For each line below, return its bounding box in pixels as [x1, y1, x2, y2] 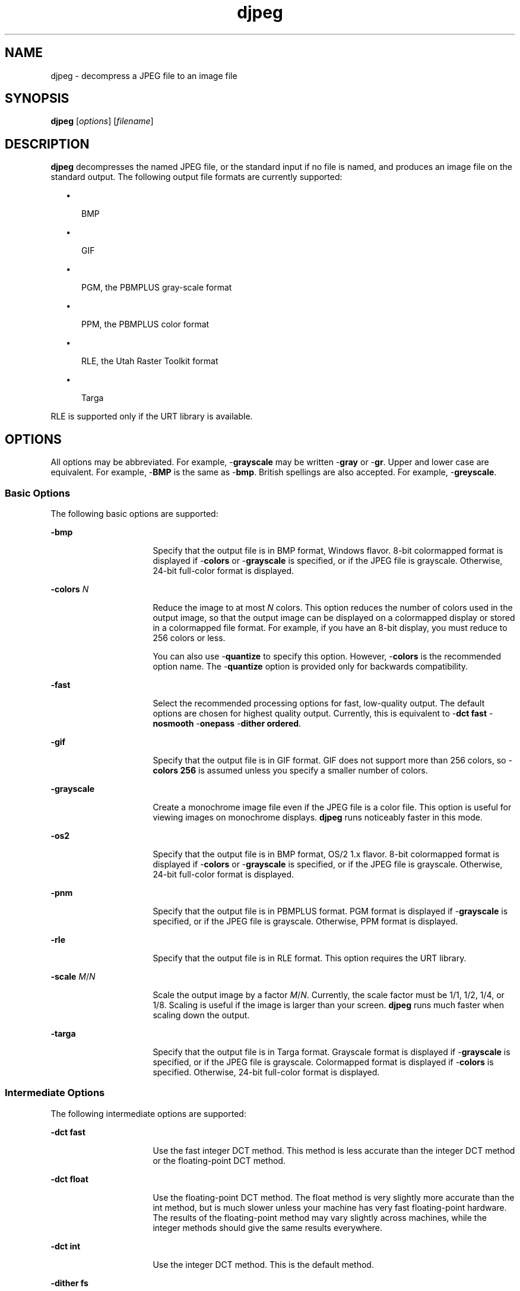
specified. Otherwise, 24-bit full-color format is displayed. [153, 1066, 380, 1077]
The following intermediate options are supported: [50, 1108, 246, 1119]
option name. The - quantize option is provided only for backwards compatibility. [153, 661, 468, 671]
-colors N [50, 583, 89, 594]
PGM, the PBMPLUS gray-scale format [81, 282, 232, 293]
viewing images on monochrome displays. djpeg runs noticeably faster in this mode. [153, 812, 483, 822]
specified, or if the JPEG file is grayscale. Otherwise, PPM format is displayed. [153, 916, 458, 926]
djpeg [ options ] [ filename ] [50, 116, 154, 127]
